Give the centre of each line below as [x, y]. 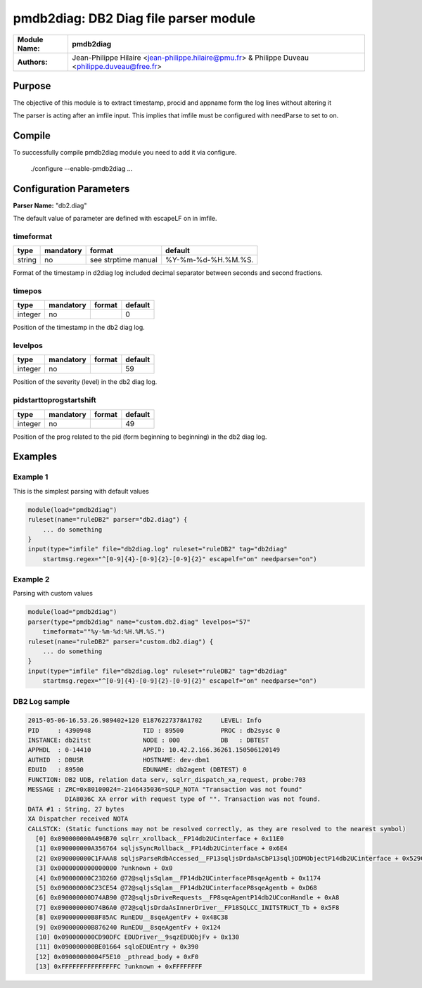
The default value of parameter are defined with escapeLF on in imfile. [115, 219]
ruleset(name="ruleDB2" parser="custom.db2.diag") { [121, 641]
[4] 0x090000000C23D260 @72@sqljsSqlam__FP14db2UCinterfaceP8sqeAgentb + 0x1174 [178, 878]
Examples [35, 457]
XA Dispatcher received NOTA [78, 819]
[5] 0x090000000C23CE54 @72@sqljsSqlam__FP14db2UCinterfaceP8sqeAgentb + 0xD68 [177, 887]
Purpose [32, 85]
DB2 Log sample [41, 701]
